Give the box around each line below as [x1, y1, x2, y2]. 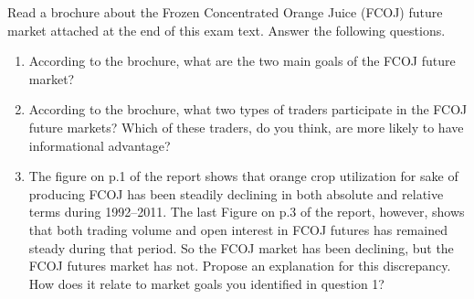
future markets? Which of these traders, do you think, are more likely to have [28, 117, 464, 136]
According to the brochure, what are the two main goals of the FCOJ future [28, 51, 456, 70]
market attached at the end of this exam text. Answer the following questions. [7, 20, 446, 39]
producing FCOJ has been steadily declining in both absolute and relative [28, 184, 444, 203]
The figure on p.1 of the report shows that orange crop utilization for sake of [28, 166, 458, 186]
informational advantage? [28, 135, 171, 155]
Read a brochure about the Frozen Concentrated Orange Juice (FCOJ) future [7, 3, 443, 21]
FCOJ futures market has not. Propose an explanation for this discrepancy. [28, 256, 451, 275]
